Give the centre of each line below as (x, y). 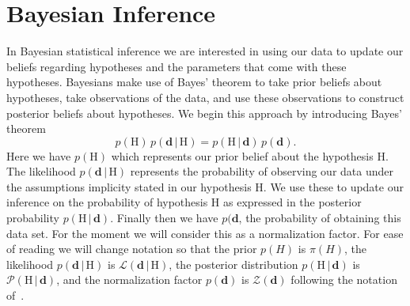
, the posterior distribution (233, 264)
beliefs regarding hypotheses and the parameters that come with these (177, 66)
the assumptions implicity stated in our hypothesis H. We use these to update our (205, 186)
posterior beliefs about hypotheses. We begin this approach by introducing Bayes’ (204, 113)
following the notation (344, 280)
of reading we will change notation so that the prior (132, 249)
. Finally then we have (164, 218)
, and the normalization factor (129, 280)
